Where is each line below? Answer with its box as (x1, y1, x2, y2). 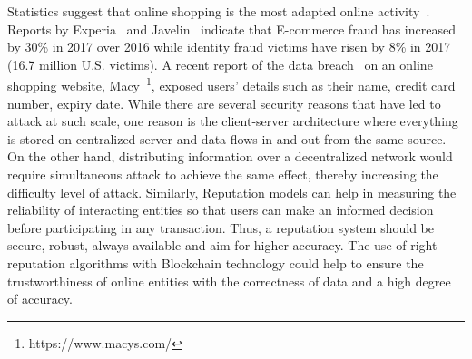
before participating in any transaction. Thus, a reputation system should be (7, 218, 434, 237)
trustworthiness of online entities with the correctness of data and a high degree (7, 271, 451, 290)
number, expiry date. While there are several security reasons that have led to (7, 93, 441, 112)
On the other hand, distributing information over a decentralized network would (7, 147, 453, 166)
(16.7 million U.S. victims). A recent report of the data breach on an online (7, 54, 433, 73)
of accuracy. (7, 289, 73, 308)
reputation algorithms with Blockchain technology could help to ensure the (7, 253, 424, 272)
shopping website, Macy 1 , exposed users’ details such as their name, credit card (7, 73, 456, 95)
